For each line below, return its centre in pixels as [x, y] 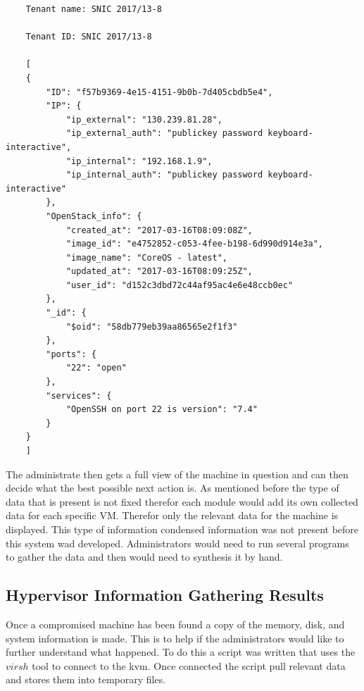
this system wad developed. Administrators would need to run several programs [177, 543]
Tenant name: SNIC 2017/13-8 [94, 9]
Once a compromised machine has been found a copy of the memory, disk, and [175, 624]
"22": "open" [96, 368]
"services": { [79, 396]
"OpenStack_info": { [94, 216]
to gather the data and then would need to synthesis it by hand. [144, 557]
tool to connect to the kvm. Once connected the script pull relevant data [189, 665]
